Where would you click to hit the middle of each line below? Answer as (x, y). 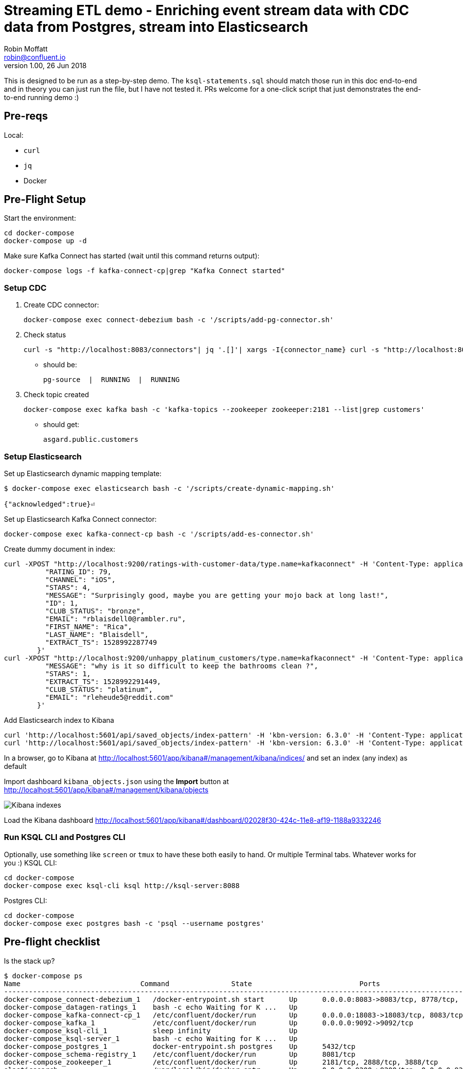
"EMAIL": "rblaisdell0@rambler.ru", (116, 619)
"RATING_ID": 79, (78, 572)
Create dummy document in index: (60, 549)
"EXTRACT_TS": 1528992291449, (103, 681)
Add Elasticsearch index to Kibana (59, 720)
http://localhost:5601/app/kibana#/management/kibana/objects (106, 789)
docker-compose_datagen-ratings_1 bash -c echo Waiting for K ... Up (151, 1007)
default (15, 766)
